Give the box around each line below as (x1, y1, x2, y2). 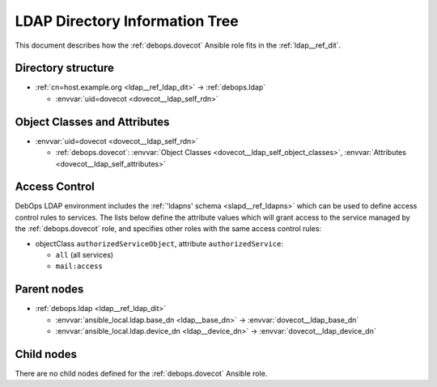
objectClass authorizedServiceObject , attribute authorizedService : (35, 238, 283, 248)
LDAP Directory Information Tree (15, 12, 239, 30)
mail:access (55, 262, 103, 271)
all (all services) (55, 250, 113, 259)
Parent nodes (15, 283, 84, 297)
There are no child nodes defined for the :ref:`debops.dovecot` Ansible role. (15, 368, 268, 378)
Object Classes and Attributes (15, 115, 170, 128)
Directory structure (15, 61, 115, 75)
